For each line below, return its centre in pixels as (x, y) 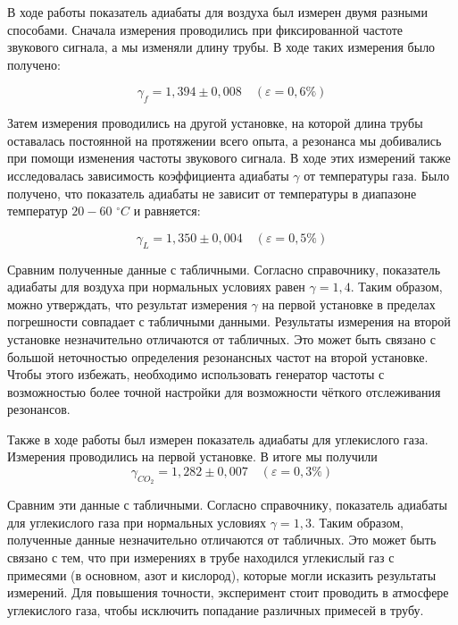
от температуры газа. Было (377, 175)
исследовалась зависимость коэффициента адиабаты (148, 175)
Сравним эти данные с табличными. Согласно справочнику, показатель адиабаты (227, 505)
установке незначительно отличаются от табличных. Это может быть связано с (221, 338)
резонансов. (39, 409)
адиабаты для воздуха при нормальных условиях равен (156, 287)
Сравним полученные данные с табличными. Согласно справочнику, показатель (224, 269)
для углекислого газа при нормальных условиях (137, 522)
